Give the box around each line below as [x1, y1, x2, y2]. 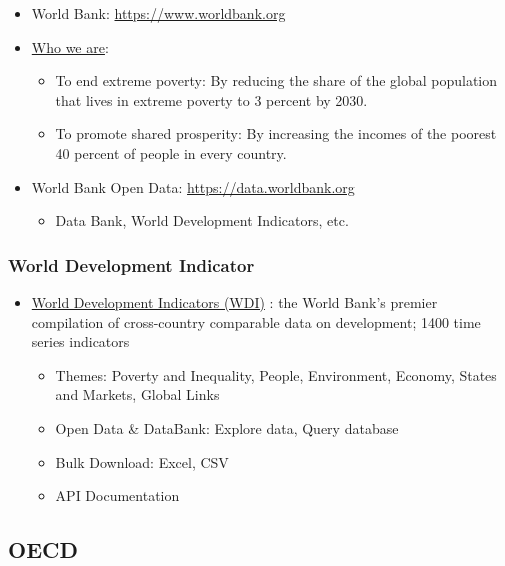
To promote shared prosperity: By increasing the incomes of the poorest [55, 123, 497, 144]
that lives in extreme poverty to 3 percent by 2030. [55, 89, 368, 110]
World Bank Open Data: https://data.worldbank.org [31, 176, 355, 197]
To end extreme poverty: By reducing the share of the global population [55, 70, 498, 91]
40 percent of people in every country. [55, 142, 287, 163]
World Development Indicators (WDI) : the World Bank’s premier [31, 291, 438, 312]
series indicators [31, 331, 130, 352]
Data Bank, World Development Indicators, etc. [55, 210, 349, 231]
